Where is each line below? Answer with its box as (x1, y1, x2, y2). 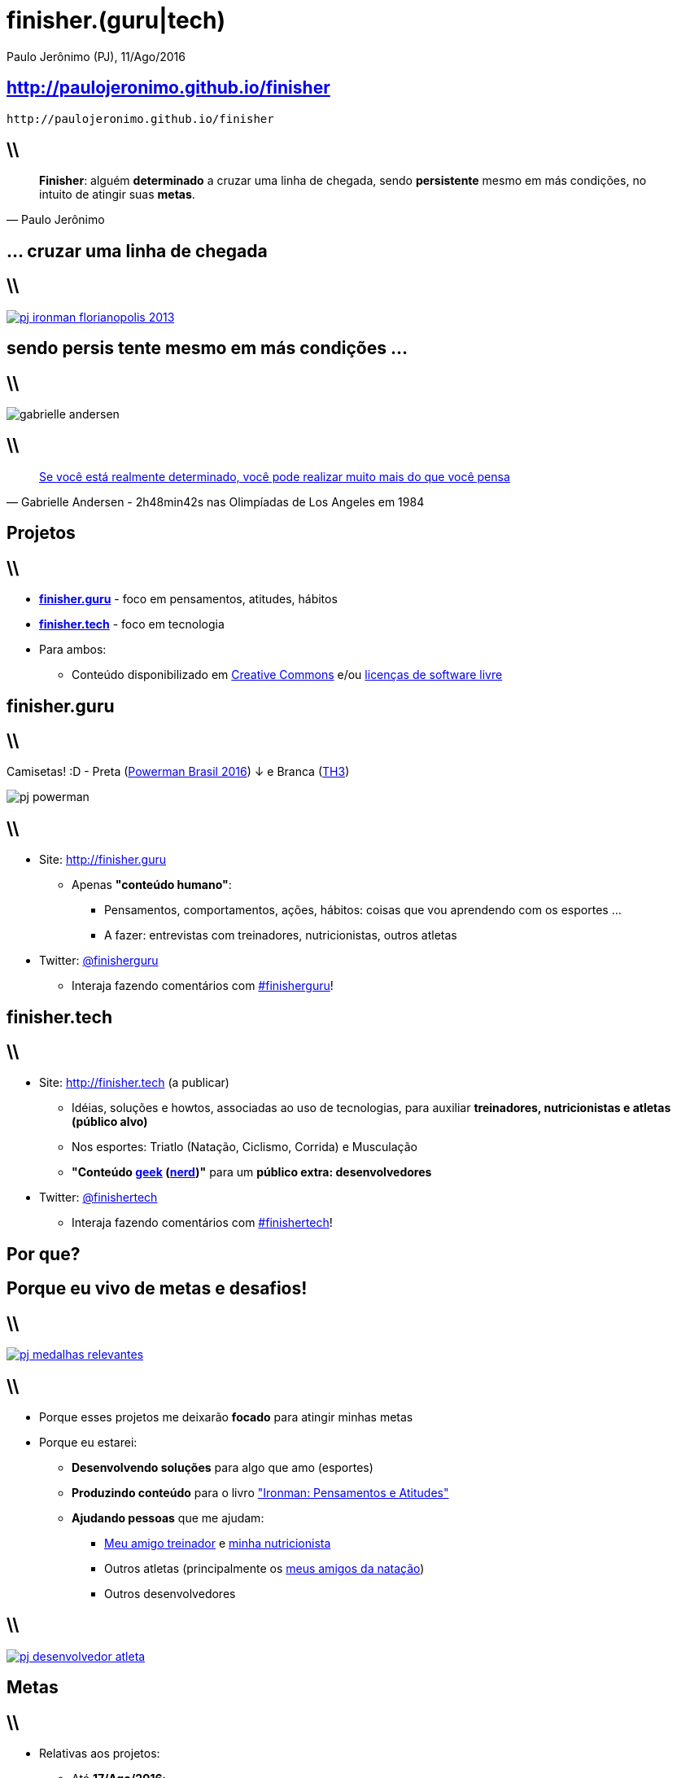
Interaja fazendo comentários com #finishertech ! (72, 1215, 333, 1230)
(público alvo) (72, 1115, 148, 1129)
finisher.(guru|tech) (7, 7, 226, 34)
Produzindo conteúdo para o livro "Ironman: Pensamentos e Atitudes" (72, 1485, 449, 1500)
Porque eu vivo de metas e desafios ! (7, 1278, 308, 1299)
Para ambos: (39, 642, 107, 657)
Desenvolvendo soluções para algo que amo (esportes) (72, 1460, 373, 1474)
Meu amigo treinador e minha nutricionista (104, 1535, 331, 1550)
